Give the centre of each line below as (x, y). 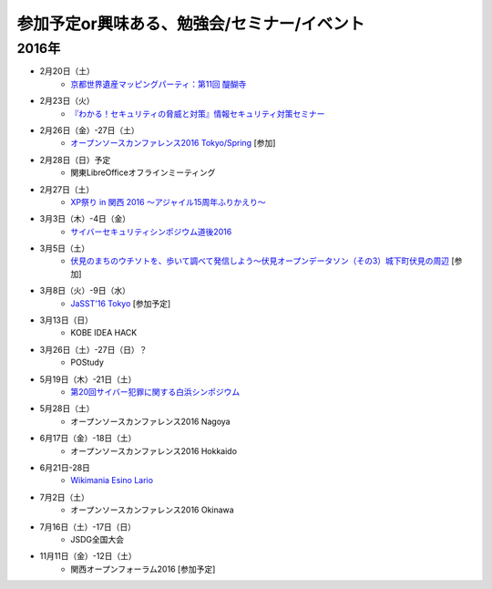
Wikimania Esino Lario (112, 480)
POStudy (87, 362)
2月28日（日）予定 (75, 160)
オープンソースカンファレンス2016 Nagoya (151, 421)
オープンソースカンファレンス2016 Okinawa (152, 510)
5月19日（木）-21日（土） (88, 379)
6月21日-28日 (65, 467)
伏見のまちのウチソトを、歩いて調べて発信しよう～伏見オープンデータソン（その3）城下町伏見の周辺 (260, 261)
